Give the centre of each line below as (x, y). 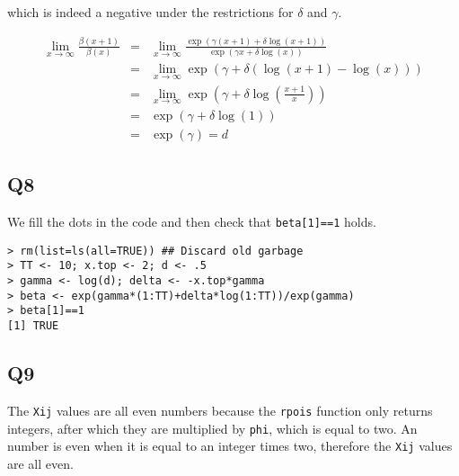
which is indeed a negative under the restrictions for (150, 12)
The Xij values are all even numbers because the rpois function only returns (220, 410)
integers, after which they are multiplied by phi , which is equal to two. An (212, 428)
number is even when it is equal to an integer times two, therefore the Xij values (230, 446)
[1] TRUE (33, 326)
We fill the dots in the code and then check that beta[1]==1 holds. (192, 222)
